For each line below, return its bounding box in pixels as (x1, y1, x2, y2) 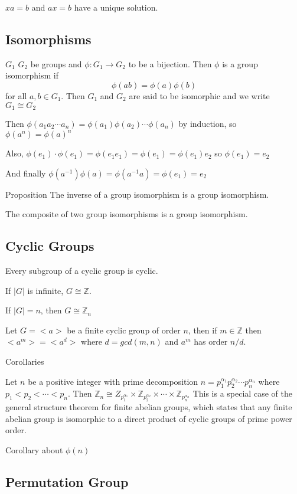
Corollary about (5, 443, 63, 456)
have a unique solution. (74, 1, 158, 13)
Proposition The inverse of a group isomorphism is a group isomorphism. (5, 188, 269, 200)
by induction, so (178, 117, 237, 130)
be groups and (30, 57, 82, 70)
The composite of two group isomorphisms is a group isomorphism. (5, 208, 248, 220)
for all (5, 89, 27, 102)
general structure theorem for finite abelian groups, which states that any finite (5, 400, 292, 413)
